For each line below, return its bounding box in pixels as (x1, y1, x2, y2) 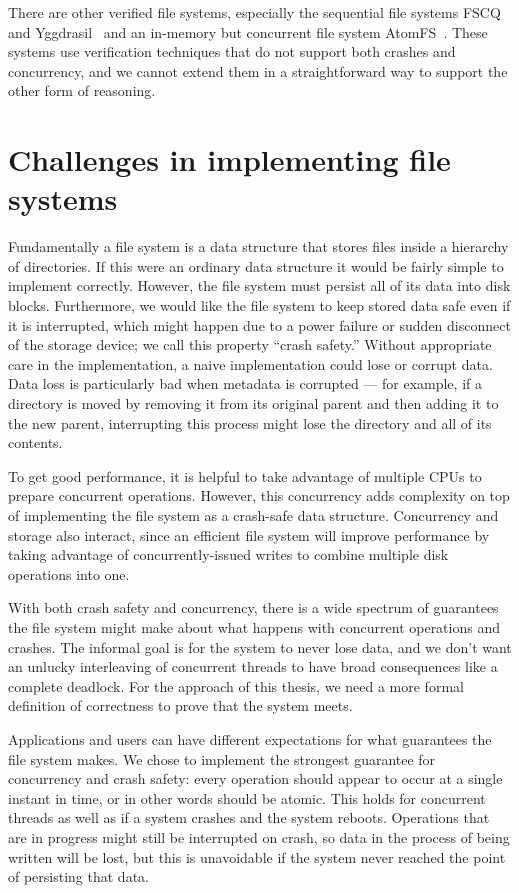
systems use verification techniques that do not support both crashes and (8, 41, 456, 62)
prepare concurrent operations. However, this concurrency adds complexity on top (8, 485, 510, 506)
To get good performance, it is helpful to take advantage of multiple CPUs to (8, 465, 482, 486)
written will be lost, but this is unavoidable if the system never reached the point (8, 846, 506, 867)
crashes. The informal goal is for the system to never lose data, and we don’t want (8, 636, 512, 657)
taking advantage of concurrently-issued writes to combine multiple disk (8, 544, 449, 565)
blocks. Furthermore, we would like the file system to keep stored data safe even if (8, 295, 511, 316)
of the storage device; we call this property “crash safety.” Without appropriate (8, 334, 492, 355)
